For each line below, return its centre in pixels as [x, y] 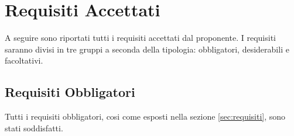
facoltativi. [24, 60]
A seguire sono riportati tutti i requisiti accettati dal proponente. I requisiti [140, 38]
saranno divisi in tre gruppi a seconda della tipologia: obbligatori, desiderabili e [147, 49]
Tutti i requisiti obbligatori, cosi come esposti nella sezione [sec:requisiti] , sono [145, 116]
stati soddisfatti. [34, 128]
